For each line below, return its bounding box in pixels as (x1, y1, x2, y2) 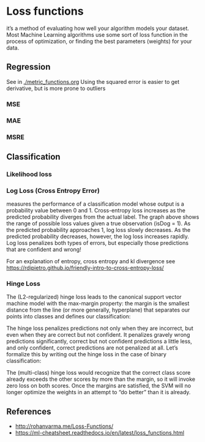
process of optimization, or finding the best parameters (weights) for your (6, 37, 192, 45)
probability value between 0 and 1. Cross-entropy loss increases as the (6, 207, 185, 214)
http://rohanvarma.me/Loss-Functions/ (15, 422, 114, 430)
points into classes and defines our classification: (6, 313, 131, 320)
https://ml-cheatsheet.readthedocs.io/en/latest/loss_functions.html (15, 429, 185, 436)
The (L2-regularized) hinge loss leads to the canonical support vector (6, 293, 182, 301)
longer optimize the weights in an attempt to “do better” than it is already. (6, 389, 191, 396)
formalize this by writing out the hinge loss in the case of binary (6, 351, 167, 358)
